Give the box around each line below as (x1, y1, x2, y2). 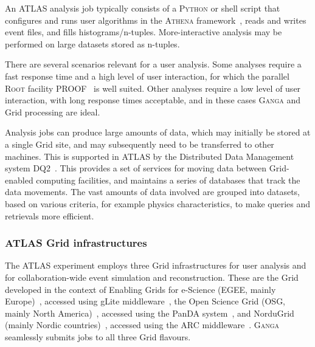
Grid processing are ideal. (5, 105, 100, 118)
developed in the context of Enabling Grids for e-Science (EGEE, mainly (5, 283, 276, 295)
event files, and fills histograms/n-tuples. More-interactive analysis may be (5, 26, 282, 38)
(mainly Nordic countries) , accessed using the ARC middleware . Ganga (5, 318, 280, 331)
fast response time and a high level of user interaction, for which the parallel (5, 69, 289, 82)
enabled (5, 173, 33, 186)
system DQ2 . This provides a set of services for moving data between (5, 162, 267, 174)
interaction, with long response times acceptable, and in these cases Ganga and (5, 94, 300, 106)
